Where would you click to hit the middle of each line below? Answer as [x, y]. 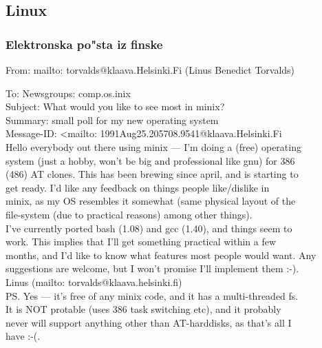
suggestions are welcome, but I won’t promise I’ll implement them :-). [152, 268]
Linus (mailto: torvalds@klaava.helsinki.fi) [94, 282]
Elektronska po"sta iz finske [84, 44]
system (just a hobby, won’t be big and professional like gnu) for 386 [150, 160]
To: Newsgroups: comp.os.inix [68, 93]
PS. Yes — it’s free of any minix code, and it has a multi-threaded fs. [152, 295]
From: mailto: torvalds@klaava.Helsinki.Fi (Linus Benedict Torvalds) [150, 70]
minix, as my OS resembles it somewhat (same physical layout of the [151, 201]
